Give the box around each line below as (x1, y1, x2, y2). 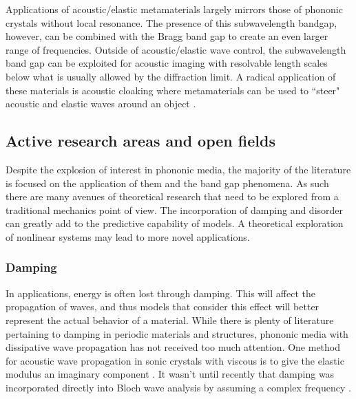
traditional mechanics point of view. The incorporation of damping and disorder (6, 202, 344, 217)
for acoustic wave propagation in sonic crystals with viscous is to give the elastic (6, 353, 344, 367)
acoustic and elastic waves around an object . (6, 96, 196, 111)
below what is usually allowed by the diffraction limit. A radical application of (6, 69, 336, 83)
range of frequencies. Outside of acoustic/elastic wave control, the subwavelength (6, 42, 346, 56)
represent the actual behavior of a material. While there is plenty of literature (6, 312, 334, 327)
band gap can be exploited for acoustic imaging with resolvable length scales (6, 56, 328, 70)
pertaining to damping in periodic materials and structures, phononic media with (6, 326, 348, 341)
